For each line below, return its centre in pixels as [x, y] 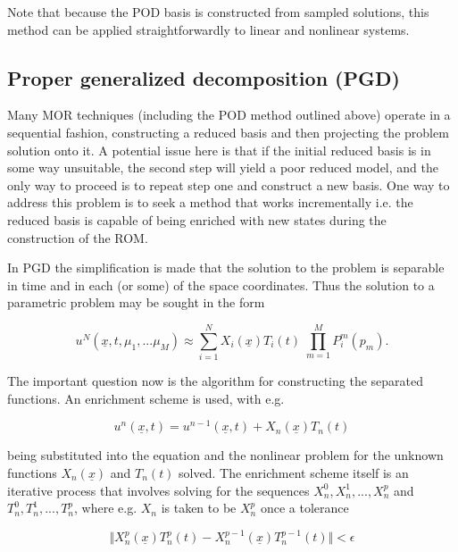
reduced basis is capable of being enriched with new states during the [197, 219]
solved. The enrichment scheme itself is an [294, 472]
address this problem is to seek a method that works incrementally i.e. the [210, 202]
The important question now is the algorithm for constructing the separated [216, 381]
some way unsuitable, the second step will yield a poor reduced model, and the [223, 167]
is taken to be [199, 508]
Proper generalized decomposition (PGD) [204, 77]
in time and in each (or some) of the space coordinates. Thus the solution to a [221, 284]
